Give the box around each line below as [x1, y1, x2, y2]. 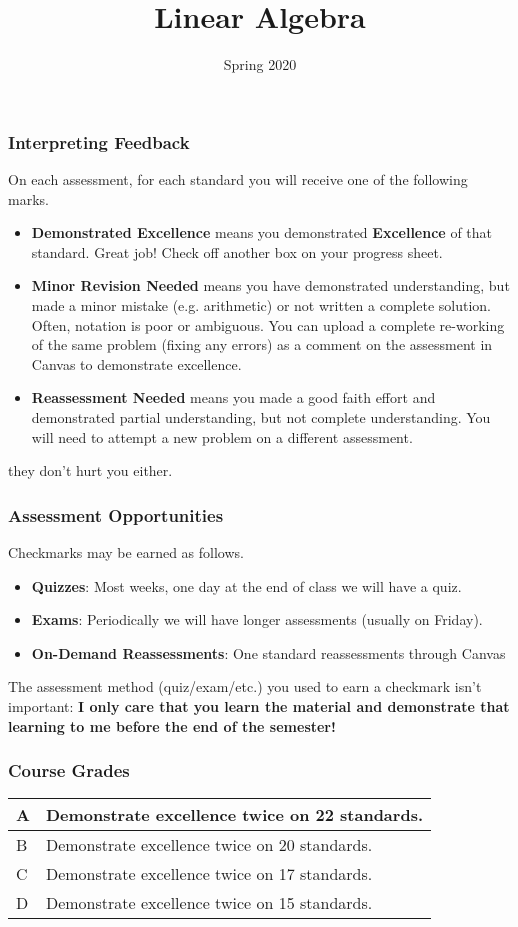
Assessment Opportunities [8, 502, 224, 527]
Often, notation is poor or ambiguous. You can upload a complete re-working [31, 314, 505, 335]
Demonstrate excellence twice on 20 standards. [45, 833, 373, 857]
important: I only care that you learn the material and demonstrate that [8, 695, 510, 716]
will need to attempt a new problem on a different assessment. [31, 426, 413, 447]
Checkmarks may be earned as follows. [8, 541, 244, 562]
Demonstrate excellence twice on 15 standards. [45, 891, 373, 915]
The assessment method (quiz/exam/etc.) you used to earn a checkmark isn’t [8, 676, 482, 697]
